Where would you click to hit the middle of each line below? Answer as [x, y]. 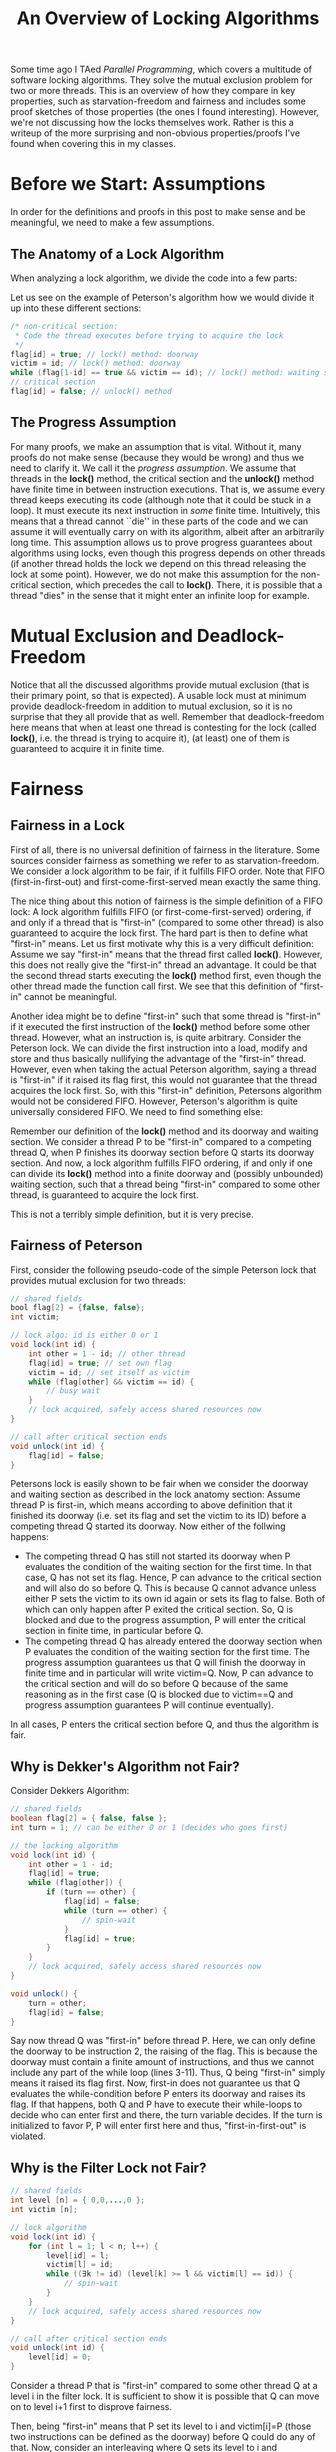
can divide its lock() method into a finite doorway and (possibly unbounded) [167, 1173]
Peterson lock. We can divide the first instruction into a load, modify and [159, 1048]
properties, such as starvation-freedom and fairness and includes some [158, 101]
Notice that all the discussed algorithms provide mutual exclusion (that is [160, 684]
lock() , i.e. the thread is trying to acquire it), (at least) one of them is [150, 738]
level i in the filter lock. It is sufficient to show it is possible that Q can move [165, 2396]
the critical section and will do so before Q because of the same [156, 1684]
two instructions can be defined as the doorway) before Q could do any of [163, 2436]
